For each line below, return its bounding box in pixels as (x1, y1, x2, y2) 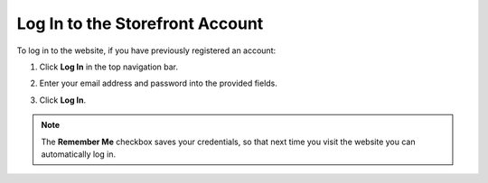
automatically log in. (41, 149, 117, 160)
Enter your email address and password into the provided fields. (39, 78, 277, 89)
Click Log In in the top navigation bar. (39, 61, 179, 72)
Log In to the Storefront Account (16, 14, 264, 33)
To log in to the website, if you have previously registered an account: (16, 45, 277, 56)
